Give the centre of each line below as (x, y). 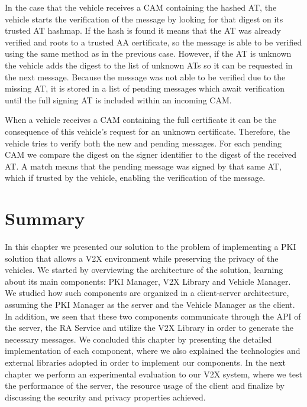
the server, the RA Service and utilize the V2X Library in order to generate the (149, 328)
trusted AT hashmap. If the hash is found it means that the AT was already (143, 30)
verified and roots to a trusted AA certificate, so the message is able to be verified (153, 42)
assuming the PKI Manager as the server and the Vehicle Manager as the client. (150, 304)
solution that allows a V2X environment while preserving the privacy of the (142, 258)
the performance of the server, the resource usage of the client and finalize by (145, 385)
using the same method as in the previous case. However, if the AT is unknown (148, 53)
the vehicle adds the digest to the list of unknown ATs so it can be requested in (149, 65)
